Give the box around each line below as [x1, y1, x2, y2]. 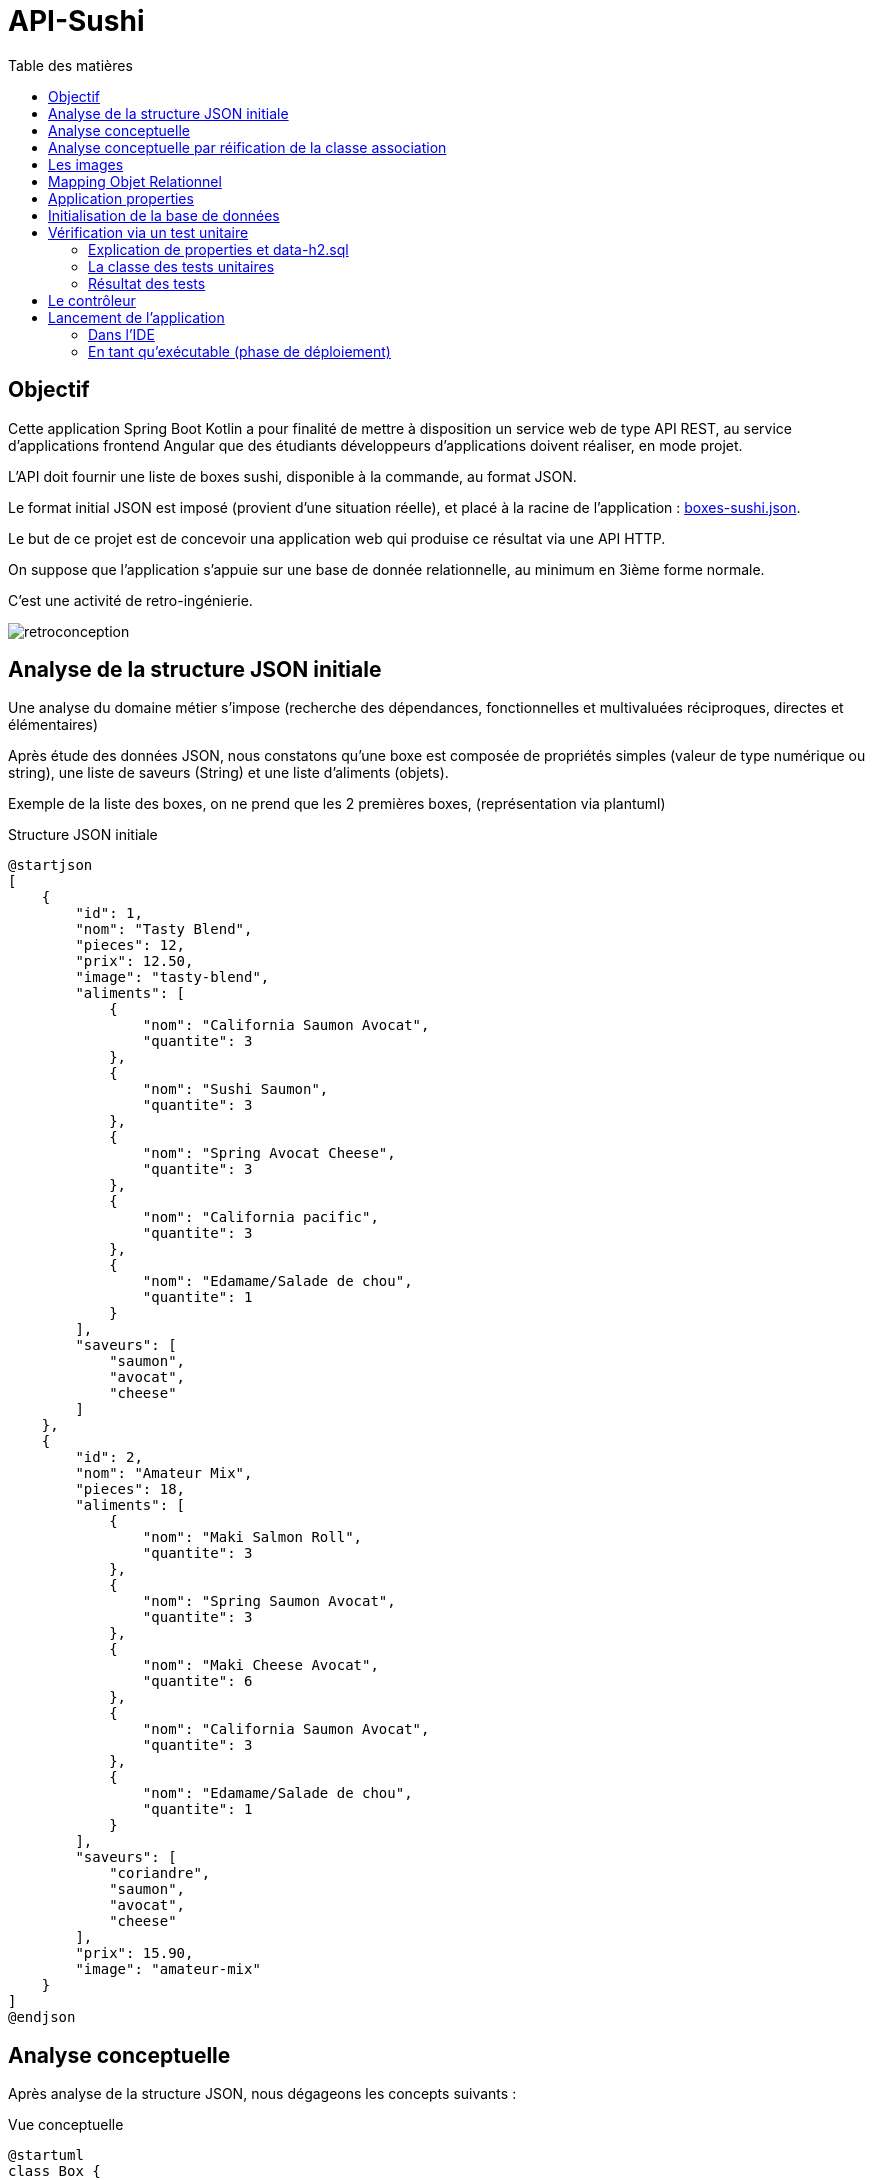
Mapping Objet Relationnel [48, 172, 222, 190]
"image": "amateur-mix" [75, 1961, 261, 1978]
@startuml [8, 2147, 84, 2164]
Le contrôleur [48, 291, 136, 309]
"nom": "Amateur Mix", [75, 1465, 253, 1482]
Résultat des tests [88, 274, 206, 292]
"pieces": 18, [75, 1481, 186, 1498]
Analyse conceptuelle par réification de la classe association [48, 138, 447, 156]
